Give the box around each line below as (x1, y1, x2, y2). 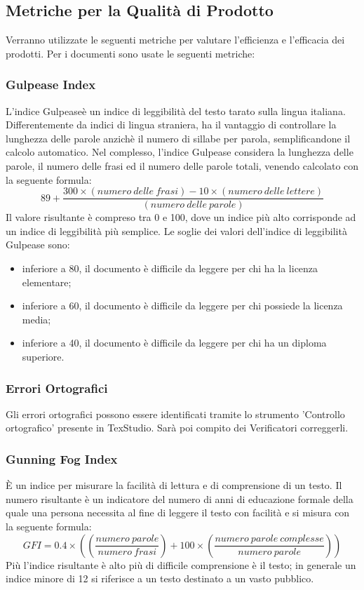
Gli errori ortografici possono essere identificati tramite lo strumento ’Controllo (6, 406, 345, 421)
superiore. (22, 349, 65, 363)
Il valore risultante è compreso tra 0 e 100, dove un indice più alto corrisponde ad (6, 210, 356, 224)
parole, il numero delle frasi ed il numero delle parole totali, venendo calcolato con (6, 158, 359, 173)
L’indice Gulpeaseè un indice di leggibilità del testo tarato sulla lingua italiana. (6, 103, 346, 118)
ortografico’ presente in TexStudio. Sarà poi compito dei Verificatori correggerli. (6, 420, 349, 435)
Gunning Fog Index (6, 450, 118, 467)
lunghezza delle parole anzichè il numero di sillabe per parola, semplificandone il (6, 130, 351, 145)
